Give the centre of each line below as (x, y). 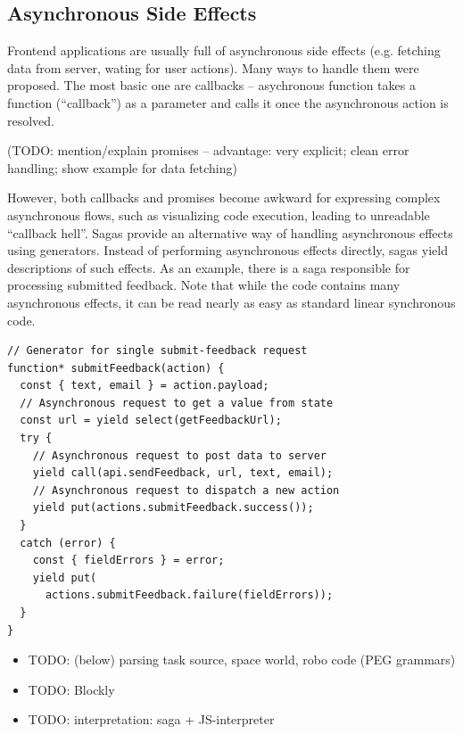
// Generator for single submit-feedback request (157, 351)
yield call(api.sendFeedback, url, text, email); (183, 473)
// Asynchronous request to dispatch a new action (186, 490)
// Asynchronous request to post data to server (179, 455)
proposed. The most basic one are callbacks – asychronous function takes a (211, 85)
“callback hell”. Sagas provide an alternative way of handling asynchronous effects (230, 232)
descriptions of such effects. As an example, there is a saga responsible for (209, 267)
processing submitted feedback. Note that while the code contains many (204, 285)
